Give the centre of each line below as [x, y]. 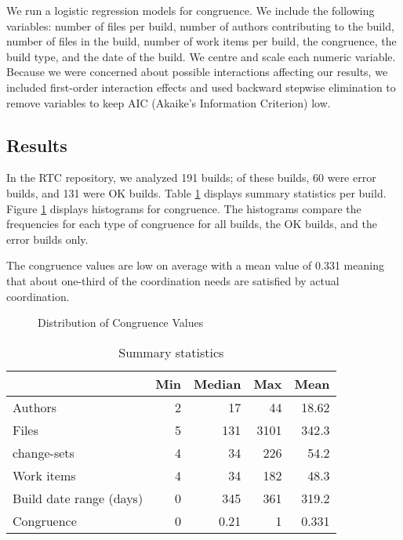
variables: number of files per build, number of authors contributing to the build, [200, 25]
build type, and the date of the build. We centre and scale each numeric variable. [201, 56]
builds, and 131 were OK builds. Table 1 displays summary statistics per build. [196, 192]
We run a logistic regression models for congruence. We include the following [191, 10]
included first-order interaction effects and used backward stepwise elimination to [201, 87]
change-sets [44, 452]
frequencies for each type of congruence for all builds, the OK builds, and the [192, 224]
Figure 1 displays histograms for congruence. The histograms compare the [184, 208]
